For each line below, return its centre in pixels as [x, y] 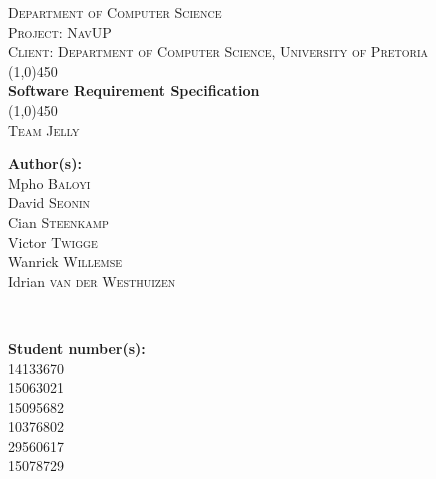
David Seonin [49, 202]
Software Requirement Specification [134, 90]
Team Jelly [44, 129]
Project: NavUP [60, 31]
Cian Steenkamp [58, 221]
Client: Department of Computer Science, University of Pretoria [218, 51]
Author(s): [45, 163]
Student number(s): [77, 347]
